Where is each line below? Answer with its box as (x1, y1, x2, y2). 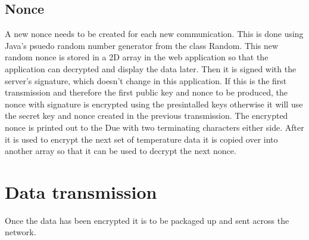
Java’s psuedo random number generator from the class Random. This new (5, 39, 279, 51)
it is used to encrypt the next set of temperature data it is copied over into (5, 133, 278, 145)
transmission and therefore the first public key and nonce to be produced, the (5, 86, 288, 99)
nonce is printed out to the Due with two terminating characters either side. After (5, 121, 304, 133)
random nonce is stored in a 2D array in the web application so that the (5, 51, 269, 63)
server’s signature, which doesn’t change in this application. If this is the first (5, 74, 287, 87)
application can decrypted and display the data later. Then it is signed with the (5, 62, 296, 75)
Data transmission (5, 179, 157, 204)
